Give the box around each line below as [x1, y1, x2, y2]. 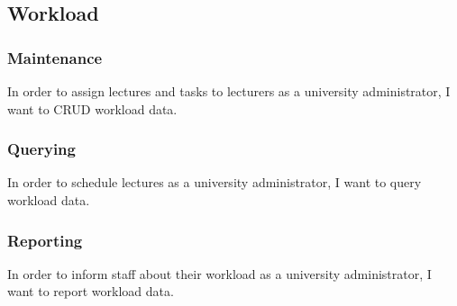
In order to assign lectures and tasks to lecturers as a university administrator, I [7, 82, 451, 100]
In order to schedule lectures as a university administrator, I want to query [7, 173, 422, 192]
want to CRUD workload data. [7, 99, 178, 118]
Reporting [7, 229, 83, 251]
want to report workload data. [7, 282, 174, 301]
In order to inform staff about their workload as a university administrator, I [7, 264, 432, 283]
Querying [7, 138, 76, 160]
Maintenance [7, 46, 103, 68]
